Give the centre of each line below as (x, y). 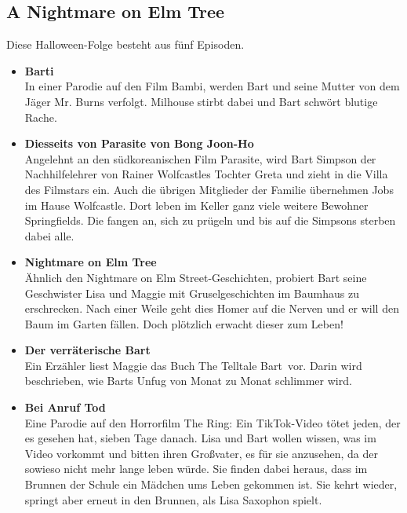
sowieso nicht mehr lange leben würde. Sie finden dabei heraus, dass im (196, 469)
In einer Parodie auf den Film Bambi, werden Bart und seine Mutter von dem (212, 86)
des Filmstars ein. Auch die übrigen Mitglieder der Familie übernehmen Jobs (209, 189)
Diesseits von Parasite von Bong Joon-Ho (139, 143)
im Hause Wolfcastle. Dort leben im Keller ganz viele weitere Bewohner (196, 205)
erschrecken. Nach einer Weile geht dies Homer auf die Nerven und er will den (212, 308)
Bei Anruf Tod (65, 407)
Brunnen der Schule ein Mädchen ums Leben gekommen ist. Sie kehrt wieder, (211, 484)
